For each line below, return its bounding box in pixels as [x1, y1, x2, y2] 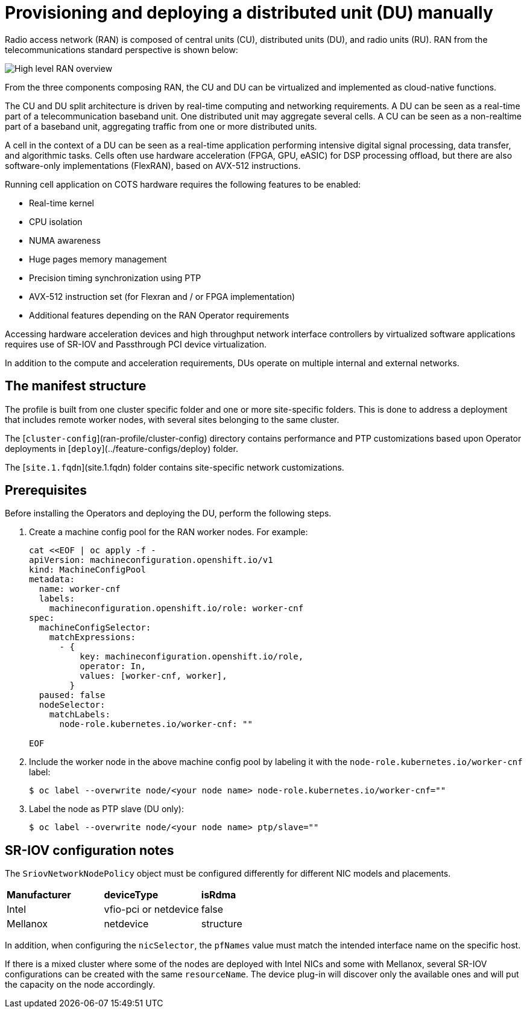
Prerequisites [5, 483, 87, 498]
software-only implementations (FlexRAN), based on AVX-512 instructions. [5, 160, 301, 171]
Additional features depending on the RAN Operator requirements [29, 310, 289, 320]
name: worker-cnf [39, 584, 121, 594]
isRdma [201, 889, 236, 901]
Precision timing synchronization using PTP [29, 272, 201, 283]
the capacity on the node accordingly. [5, 979, 156, 990]
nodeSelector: [39, 700, 106, 710]
